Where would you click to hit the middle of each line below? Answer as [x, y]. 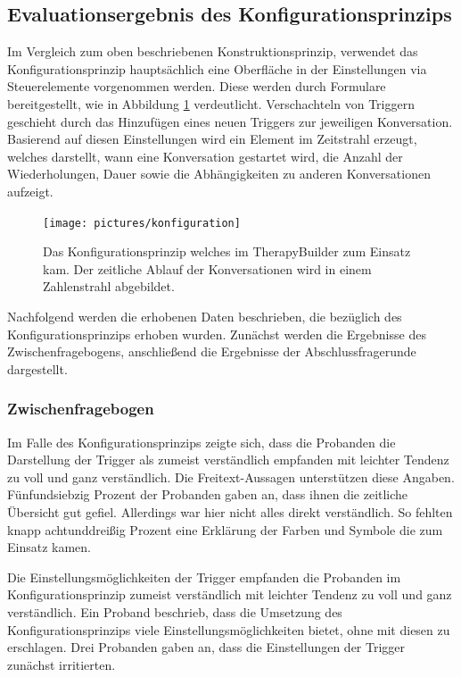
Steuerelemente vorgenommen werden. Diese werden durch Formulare [197, 86]
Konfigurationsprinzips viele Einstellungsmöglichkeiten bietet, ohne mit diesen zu [229, 629]
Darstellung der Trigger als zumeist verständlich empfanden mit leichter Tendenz [228, 460]
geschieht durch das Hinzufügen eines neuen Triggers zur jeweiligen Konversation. [230, 121]
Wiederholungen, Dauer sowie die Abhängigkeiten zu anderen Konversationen [219, 174]
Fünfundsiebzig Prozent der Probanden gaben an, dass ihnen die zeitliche [208, 494]
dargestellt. [37, 368]
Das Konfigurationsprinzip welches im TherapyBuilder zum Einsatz [227, 251]
